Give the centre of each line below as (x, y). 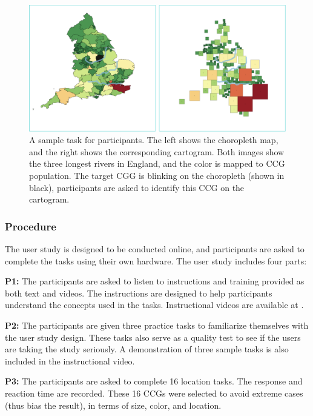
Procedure (31, 226)
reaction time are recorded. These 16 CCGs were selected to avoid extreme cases (154, 393)
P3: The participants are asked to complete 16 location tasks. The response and (154, 381)
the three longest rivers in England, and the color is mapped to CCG (157, 163)
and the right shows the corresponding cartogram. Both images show (157, 151)
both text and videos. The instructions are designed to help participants (139, 293)
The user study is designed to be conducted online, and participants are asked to (155, 249)
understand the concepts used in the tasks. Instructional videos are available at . (154, 305)
